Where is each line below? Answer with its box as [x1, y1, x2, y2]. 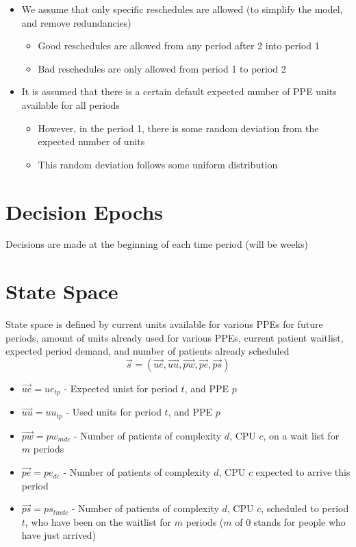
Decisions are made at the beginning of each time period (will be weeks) [5, 237, 308, 251]
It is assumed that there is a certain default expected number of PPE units [21, 84, 337, 99]
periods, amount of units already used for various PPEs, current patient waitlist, [5, 330, 344, 344]
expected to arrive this [255, 465, 351, 479]
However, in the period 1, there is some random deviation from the [38, 120, 319, 135]
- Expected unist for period [64, 381, 178, 395]
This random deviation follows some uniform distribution [38, 157, 278, 171]
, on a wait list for [263, 428, 340, 442]
